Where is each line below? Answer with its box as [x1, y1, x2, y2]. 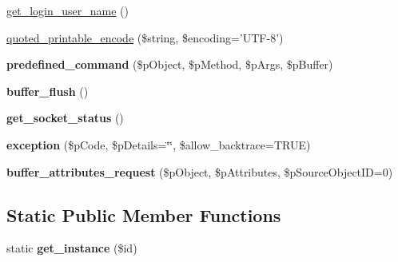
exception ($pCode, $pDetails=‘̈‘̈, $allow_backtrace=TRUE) [6, 136, 311, 153]
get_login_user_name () [6, 2, 129, 18]
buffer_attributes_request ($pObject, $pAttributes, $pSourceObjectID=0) [6, 163, 393, 180]
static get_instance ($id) [6, 240, 137, 256]
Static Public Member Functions [6, 202, 281, 227]
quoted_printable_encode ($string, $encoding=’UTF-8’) [6, 29, 284, 46]
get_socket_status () [6, 109, 124, 126]
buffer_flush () [6, 82, 89, 99]
